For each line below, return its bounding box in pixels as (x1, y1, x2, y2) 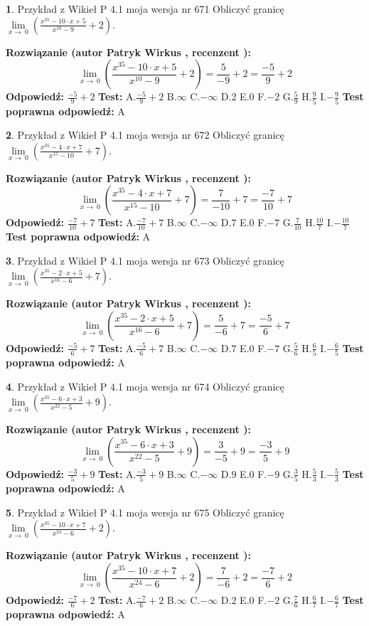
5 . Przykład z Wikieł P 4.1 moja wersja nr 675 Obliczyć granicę (6, 504, 284, 519)
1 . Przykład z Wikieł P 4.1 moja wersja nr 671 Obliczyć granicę (6, 1, 284, 16)
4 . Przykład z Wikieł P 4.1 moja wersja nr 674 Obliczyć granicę (6, 378, 284, 393)
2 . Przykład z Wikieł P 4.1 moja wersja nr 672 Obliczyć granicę (6, 127, 284, 142)
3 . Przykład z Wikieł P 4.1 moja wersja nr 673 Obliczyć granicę (6, 253, 284, 267)
